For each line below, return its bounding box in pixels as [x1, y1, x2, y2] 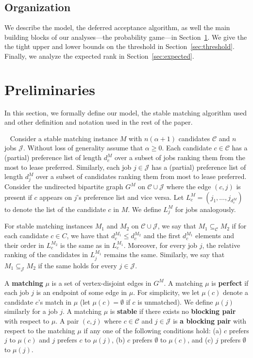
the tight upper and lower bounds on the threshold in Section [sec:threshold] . [4, 41, 235, 51]
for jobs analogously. [175, 204, 236, 214]
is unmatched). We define [137, 296, 213, 307]
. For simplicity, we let [133, 287, 200, 297]
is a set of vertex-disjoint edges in [51, 277, 152, 288]
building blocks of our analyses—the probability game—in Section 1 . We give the [4, 32, 247, 42]
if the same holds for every [38, 260, 117, 270]
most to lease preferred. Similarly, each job [4, 162, 132, 172]
